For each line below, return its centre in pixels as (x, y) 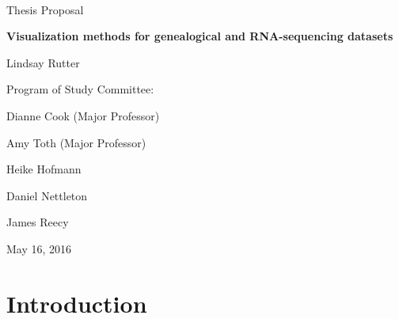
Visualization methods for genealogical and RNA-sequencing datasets (200, 36)
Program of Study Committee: (80, 89)
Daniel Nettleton (47, 195)
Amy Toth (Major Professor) (76, 142)
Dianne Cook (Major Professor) (83, 115)
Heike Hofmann (44, 169)
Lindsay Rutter (43, 62)
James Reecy (38, 222)
